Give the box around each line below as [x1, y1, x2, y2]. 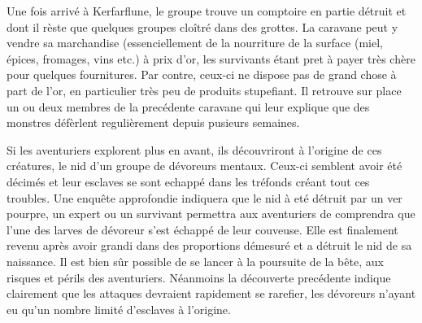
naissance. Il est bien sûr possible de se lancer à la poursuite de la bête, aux [7, 252, 384, 269]
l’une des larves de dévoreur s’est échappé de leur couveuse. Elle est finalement [7, 220, 398, 238]
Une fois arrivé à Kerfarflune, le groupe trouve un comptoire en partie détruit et [7, 2, 407, 19]
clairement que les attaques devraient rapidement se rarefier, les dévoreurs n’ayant [7, 285, 416, 302]
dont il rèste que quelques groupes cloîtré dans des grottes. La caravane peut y [7, 18, 398, 35]
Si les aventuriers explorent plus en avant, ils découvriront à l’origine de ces [7, 141, 382, 158]
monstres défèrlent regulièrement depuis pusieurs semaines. [7, 114, 300, 131]
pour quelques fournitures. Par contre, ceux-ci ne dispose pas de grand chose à [7, 66, 397, 83]
